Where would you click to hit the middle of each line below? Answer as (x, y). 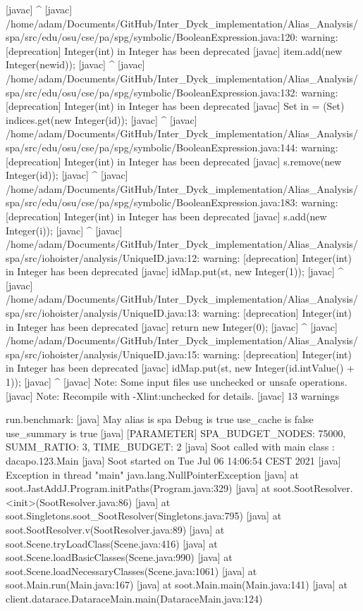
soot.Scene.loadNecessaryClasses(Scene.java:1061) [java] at (131, 571)
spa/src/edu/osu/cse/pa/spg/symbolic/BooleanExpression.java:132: (152, 92)
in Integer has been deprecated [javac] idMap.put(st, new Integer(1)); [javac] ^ (175, 271)
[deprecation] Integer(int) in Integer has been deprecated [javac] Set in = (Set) (175, 106)
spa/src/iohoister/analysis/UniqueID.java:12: (103, 257)
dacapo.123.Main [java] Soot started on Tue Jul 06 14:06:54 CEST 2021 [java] (173, 460)
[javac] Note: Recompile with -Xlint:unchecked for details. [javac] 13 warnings (172, 395)
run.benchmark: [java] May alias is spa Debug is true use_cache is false (160, 419)
